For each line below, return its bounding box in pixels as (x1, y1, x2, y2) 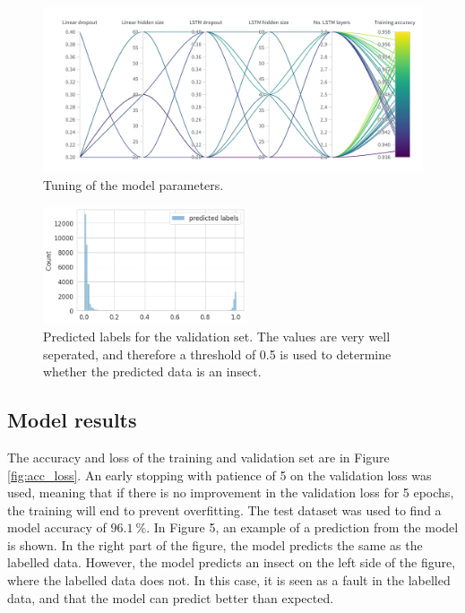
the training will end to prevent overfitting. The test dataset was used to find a (7, 500, 442, 519)
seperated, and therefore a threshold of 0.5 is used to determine (43, 344, 392, 363)
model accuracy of (7, 518, 107, 537)
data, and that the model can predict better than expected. (7, 588, 334, 607)
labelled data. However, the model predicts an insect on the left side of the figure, (7, 553, 456, 572)
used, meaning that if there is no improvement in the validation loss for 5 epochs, (7, 483, 454, 502)
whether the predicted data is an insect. (43, 362, 262, 381)
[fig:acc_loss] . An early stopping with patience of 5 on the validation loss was (7, 465, 432, 484)
